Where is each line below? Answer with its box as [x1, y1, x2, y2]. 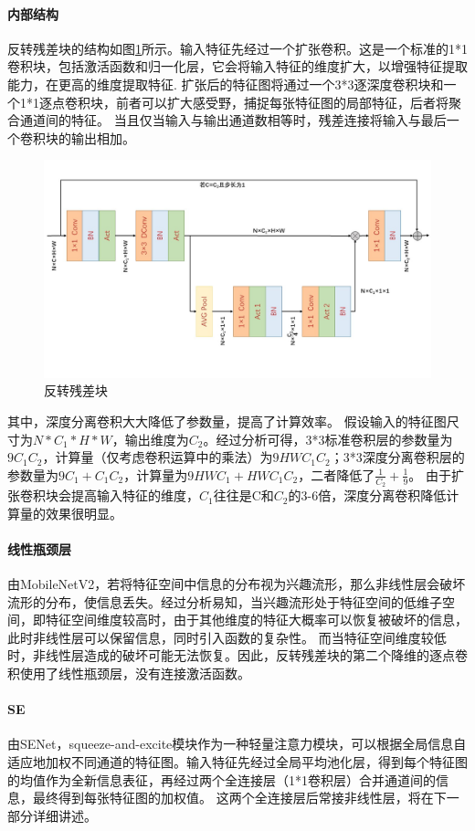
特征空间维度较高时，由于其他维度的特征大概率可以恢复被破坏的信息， [45, 610, 468, 629]
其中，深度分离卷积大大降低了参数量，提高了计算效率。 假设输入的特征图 [7, 412, 447, 431]
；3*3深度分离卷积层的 [330, 447, 465, 467]
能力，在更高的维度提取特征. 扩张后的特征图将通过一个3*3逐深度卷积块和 [7, 74, 444, 93]
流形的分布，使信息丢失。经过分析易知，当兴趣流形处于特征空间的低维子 [7, 592, 442, 611]
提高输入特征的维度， [70, 486, 199, 505]
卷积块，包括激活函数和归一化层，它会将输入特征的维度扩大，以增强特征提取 [7, 57, 468, 76]
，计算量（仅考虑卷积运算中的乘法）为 [42, 447, 273, 467]
